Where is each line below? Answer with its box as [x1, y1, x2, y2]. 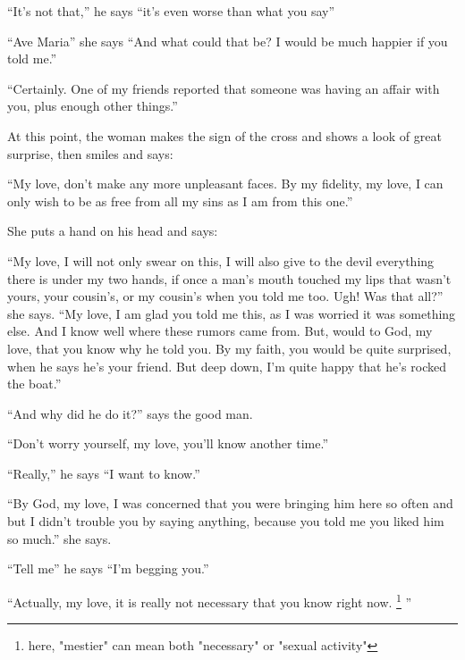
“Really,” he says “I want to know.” [7, 464, 200, 482]
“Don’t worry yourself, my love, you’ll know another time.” [7, 434, 328, 453]
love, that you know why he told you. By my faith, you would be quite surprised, [7, 338, 452, 357]
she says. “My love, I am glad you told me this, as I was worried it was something [7, 304, 456, 322]
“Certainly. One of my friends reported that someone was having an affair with [7, 79, 440, 97]
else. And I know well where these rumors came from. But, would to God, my [7, 322, 433, 340]
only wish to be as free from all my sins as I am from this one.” [7, 191, 353, 210]
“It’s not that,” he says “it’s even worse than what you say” [7, 2, 335, 20]
